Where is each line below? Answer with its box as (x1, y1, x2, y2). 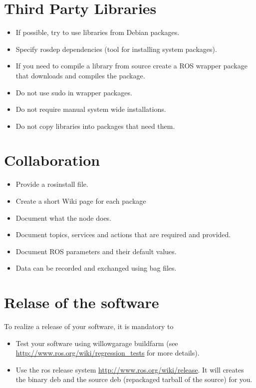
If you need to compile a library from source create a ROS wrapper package (15, 60, 248, 71)
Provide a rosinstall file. (15, 179, 88, 189)
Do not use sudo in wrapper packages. (15, 87, 132, 97)
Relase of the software (4, 292, 159, 313)
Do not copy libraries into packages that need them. (15, 120, 175, 131)
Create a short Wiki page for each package (15, 196, 146, 206)
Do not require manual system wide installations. (15, 104, 166, 114)
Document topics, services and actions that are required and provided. (15, 229, 231, 240)
